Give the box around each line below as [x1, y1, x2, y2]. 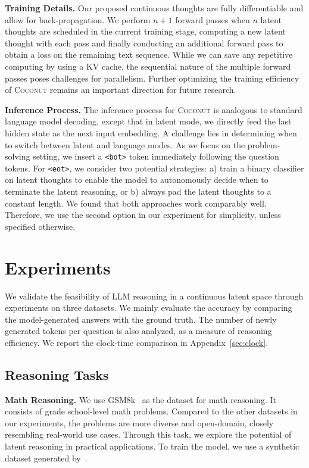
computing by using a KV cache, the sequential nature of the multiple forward [5, 60, 291, 72]
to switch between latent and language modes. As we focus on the [5, 138, 245, 151]
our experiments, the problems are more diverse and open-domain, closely [5, 416, 274, 429]
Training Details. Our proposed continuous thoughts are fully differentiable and [5, 2, 304, 14]
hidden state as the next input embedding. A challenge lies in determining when [5, 126, 297, 139]
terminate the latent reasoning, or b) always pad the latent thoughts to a [5, 185, 271, 198]
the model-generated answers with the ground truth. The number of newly [5, 313, 277, 325]
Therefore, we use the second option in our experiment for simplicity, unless [5, 208, 281, 221]
